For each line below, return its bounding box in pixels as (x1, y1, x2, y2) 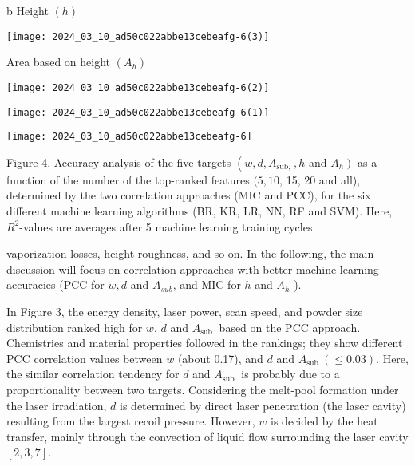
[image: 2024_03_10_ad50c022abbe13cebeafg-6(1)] (6, 106, 270, 118)
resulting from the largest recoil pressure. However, (6, 413, 255, 429)
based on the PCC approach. (219, 318, 361, 335)
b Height (6, 2, 49, 18)
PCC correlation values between (6, 349, 163, 366)
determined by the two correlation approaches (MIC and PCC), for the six (6, 187, 371, 203)
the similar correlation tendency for (6, 365, 180, 382)
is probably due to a (241, 365, 340, 382)
